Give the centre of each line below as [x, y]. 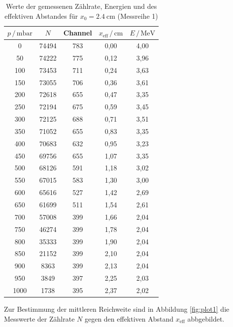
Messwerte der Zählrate [39, 318]
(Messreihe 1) [138, 16]
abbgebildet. [206, 318]
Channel [78, 33]
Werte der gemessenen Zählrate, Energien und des [81, 6]
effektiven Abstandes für [41, 16]
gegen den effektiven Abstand [129, 318]
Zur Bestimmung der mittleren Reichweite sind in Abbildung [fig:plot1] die [117, 309]
